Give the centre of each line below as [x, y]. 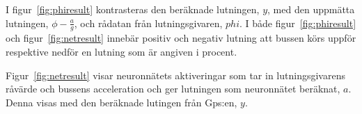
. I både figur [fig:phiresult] [298, 23]
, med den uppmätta [311, 9]
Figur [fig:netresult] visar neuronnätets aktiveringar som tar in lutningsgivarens [175, 75]
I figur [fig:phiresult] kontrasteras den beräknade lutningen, [133, 9]
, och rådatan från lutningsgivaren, [148, 23]
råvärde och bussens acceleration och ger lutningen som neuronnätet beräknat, [173, 89]
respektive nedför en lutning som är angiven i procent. [121, 52]
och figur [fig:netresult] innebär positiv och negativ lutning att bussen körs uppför [181, 38]
